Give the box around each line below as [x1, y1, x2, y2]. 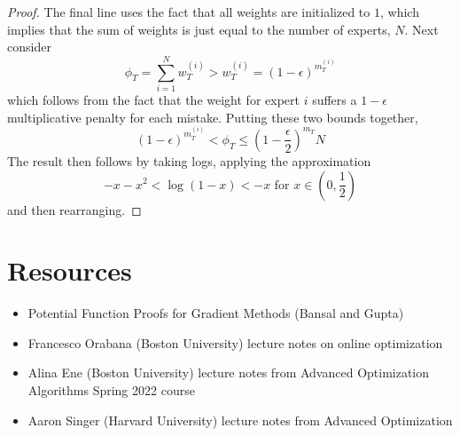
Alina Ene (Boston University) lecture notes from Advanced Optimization [27, 363, 430, 382]
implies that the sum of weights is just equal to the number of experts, [7, 20, 391, 38]
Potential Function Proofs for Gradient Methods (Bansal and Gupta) [27, 304, 404, 322]
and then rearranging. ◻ [7, 200, 142, 218]
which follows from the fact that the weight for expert [7, 90, 300, 108]
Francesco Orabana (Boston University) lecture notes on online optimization [27, 333, 443, 352]
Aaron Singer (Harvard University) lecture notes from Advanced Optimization [27, 410, 453, 429]
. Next [404, 20, 439, 38]
